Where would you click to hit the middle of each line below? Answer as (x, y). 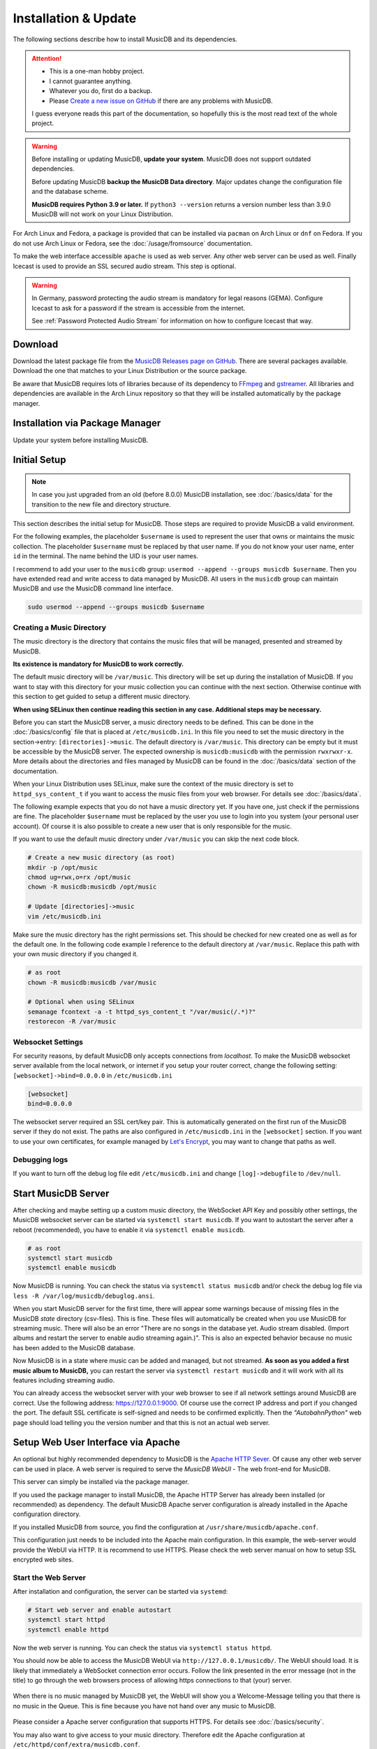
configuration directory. (47, 1514)
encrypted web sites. (43, 1559)
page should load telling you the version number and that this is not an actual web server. (141, 1422)
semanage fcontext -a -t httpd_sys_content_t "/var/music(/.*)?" (142, 1012)
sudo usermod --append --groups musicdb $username (116, 607)
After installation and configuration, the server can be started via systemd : (120, 1592)
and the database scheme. (70, 192)
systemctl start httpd (66, 1620)
